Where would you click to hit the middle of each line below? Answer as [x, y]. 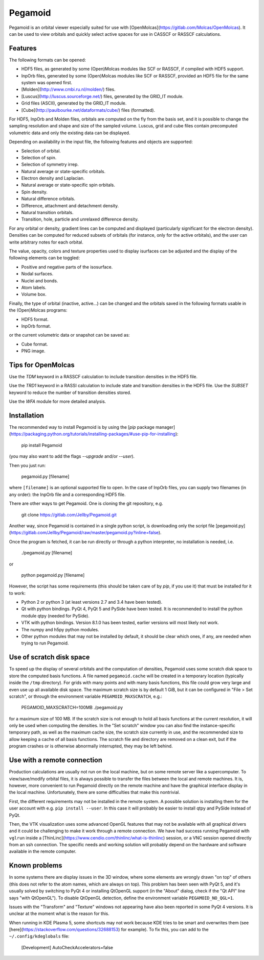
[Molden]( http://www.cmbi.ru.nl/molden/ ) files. [68, 89]
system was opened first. [47, 83]
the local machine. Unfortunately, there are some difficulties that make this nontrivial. [95, 792]
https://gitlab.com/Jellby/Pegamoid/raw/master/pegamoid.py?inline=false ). [86, 533]
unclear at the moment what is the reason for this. [59, 913]
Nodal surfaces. [37, 274]
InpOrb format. [36, 326]
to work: [17, 593]
